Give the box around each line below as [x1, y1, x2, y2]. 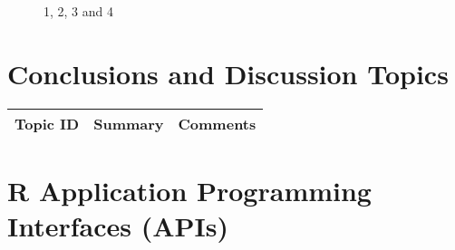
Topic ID [15, 112, 80, 134]
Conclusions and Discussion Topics [7, 54, 449, 91]
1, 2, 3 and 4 [44, 2, 113, 20]
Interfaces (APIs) [7, 207, 229, 245]
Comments [178, 112, 257, 134]
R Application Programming [7, 171, 372, 208]
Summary [93, 112, 164, 134]
